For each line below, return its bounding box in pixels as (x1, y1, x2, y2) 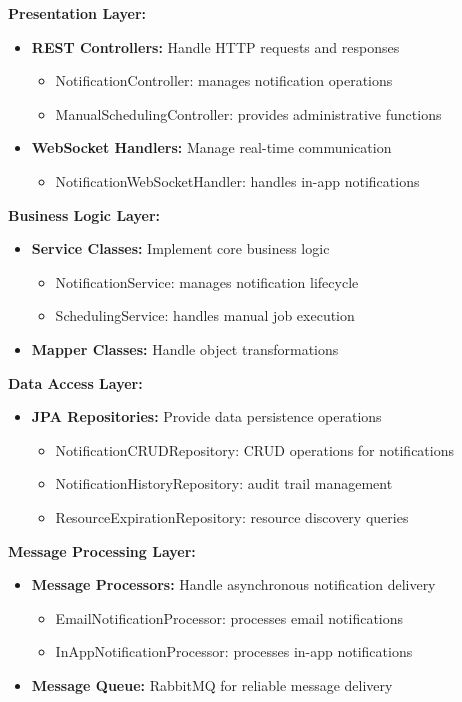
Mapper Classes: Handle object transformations (31, 338, 339, 359)
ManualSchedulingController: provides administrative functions (55, 103, 442, 124)
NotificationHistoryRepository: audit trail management (55, 473, 393, 494)
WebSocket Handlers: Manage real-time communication (31, 137, 392, 158)
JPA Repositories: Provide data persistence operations (31, 406, 382, 427)
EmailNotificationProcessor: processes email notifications (55, 607, 404, 628)
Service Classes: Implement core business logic (31, 238, 330, 259)
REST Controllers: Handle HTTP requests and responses (31, 36, 400, 57)
